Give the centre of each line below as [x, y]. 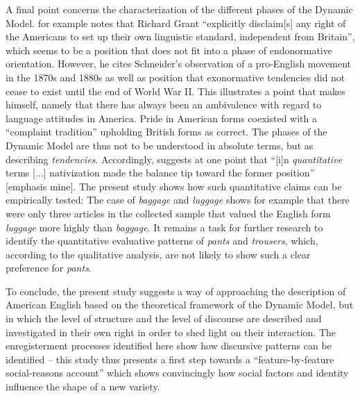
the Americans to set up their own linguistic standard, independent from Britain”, [180, 36]
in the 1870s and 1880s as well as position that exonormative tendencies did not [175, 77]
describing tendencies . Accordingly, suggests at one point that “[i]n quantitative [174, 159]
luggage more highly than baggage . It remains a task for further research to [164, 227]
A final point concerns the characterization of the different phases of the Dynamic [179, 9]
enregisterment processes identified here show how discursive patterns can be [169, 346]
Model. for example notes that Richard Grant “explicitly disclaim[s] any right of [176, 23]
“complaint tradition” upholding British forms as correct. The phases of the [166, 132]
